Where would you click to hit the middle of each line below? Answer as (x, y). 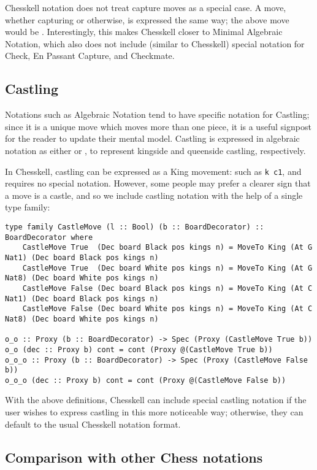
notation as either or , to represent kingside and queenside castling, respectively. (155, 150)
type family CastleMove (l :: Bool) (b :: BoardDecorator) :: (135, 227)
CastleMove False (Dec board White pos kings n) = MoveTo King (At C (167, 309)
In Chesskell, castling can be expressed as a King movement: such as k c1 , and (153, 171)
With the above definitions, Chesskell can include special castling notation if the (156, 400)
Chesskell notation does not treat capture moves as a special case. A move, (146, 7)
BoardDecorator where (49, 237)
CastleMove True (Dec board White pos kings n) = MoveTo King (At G (167, 268)
